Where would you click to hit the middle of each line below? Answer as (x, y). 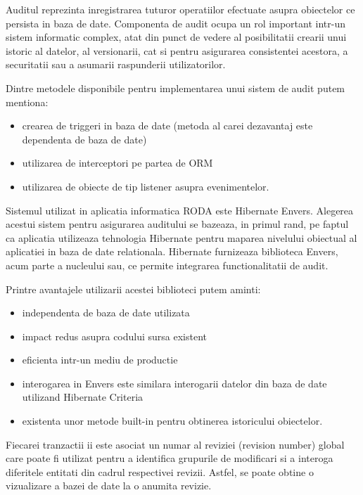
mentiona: (27, 102)
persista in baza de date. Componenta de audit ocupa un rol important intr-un (176, 23)
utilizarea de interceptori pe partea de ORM (117, 163)
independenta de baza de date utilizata (106, 313)
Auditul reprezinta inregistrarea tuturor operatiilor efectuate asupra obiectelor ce (180, 9)
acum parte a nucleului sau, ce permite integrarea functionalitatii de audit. (167, 265)
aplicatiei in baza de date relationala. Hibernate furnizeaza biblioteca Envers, (172, 251)
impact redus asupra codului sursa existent (115, 336)
